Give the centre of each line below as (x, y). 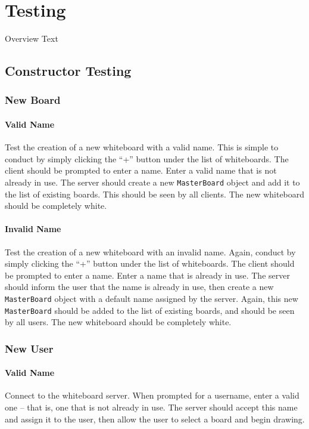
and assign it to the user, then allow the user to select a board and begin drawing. (155, 419)
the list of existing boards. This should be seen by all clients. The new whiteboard (155, 194)
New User (29, 348)
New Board (33, 100)
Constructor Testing (68, 71)
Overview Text (32, 38)
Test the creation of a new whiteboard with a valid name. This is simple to (142, 147)
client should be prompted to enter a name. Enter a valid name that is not (141, 170)
